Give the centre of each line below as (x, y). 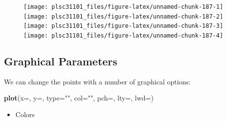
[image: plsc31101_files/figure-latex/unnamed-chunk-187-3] (124, 26)
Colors (25, 114)
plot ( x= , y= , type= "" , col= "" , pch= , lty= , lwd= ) (79, 98)
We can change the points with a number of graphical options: (97, 81)
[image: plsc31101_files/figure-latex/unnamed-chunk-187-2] (124, 16)
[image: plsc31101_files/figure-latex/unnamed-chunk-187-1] (124, 7)
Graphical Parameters (61, 61)
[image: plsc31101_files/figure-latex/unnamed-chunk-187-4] (124, 35)
